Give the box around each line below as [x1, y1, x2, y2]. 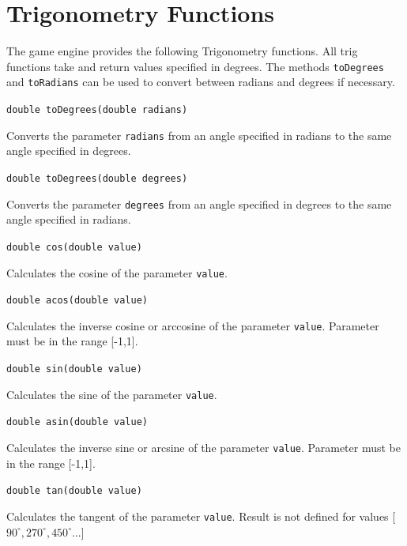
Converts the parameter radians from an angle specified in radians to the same [6, 126, 392, 143]
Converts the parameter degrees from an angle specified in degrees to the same [6, 195, 392, 212]
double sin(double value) [6, 363, 142, 375]
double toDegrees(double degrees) [6, 172, 188, 184]
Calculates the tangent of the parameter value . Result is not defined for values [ [6, 507, 396, 524]
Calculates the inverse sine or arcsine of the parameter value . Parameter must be [6, 439, 401, 456]
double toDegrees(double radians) [6, 104, 188, 116]
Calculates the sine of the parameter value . [6, 386, 217, 402]
